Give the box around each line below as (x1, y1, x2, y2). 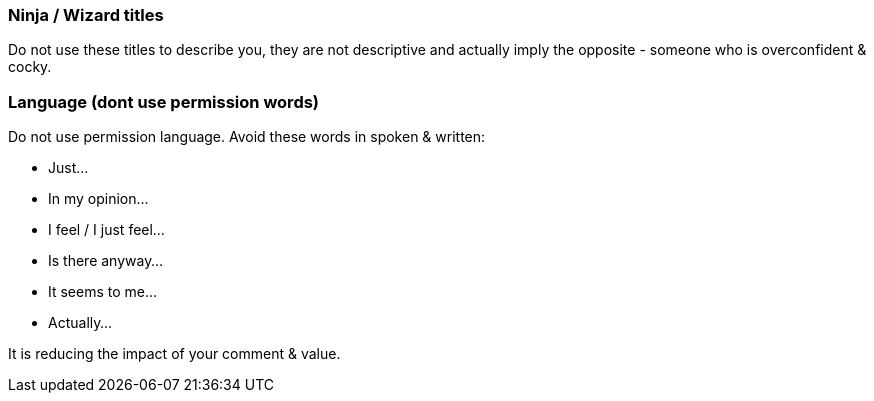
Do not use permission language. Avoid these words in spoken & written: (8, 128, 486, 146)
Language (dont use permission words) (8, 91, 320, 112)
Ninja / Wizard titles (8, 5, 164, 25)
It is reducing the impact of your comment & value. (8, 345, 341, 363)
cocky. (8, 58, 52, 76)
